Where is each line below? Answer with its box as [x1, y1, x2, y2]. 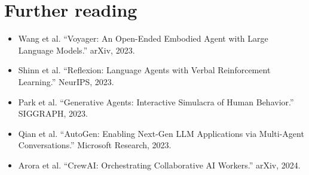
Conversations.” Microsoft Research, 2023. [18, 139, 172, 151]
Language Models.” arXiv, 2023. [18, 43, 135, 56]
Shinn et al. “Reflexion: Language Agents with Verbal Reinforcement [18, 64, 271, 76]
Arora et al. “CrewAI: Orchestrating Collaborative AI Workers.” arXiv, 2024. [18, 158, 301, 171]
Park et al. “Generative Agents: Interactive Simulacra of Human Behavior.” [18, 95, 294, 108]
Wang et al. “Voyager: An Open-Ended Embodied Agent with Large [18, 32, 268, 45]
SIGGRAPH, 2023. [18, 107, 88, 120]
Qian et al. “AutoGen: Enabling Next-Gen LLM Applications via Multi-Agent [18, 127, 304, 139]
